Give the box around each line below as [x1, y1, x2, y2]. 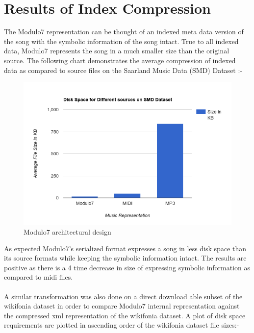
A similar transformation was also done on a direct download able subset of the [4, 291, 243, 301]
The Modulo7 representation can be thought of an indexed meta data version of [4, 26, 244, 37]
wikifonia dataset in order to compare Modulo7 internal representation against [4, 301, 240, 311]
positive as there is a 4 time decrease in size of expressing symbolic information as [4, 262, 251, 272]
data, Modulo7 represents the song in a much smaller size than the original [4, 46, 229, 56]
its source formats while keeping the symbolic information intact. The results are [4, 253, 247, 263]
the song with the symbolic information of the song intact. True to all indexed [4, 36, 239, 46]
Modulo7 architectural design [24, 227, 111, 237]
